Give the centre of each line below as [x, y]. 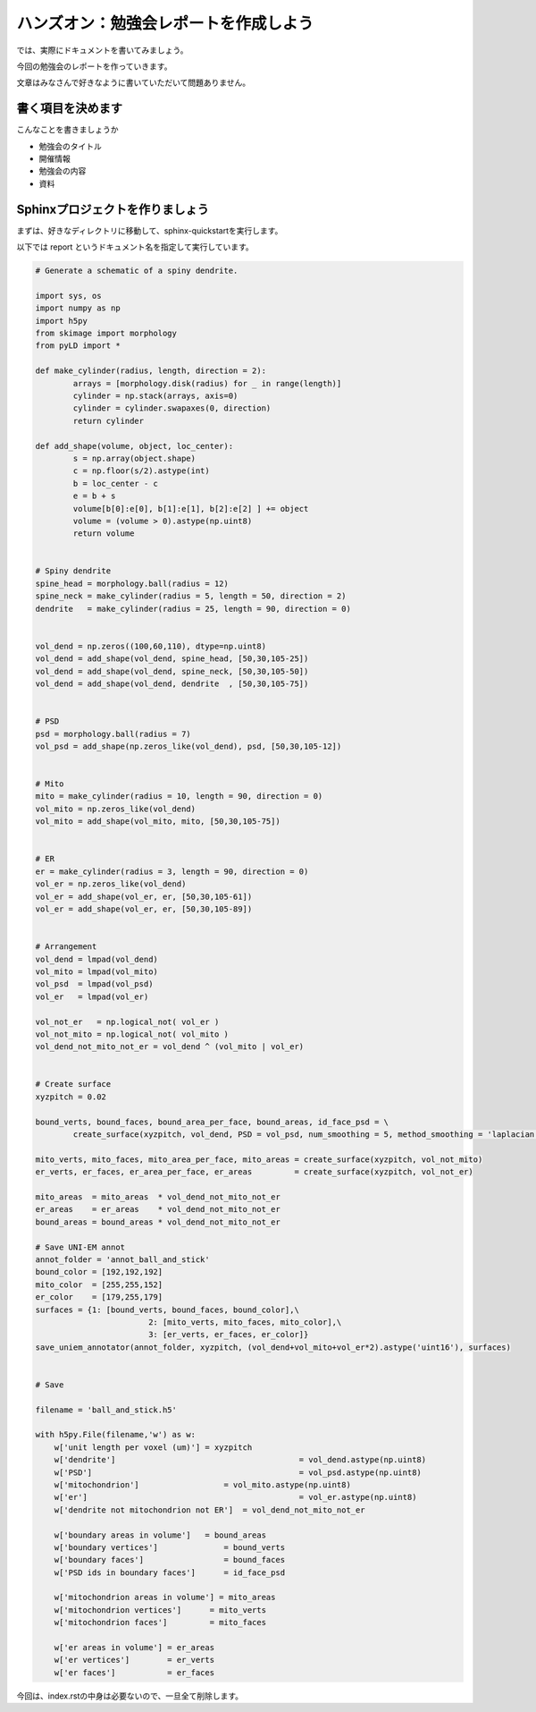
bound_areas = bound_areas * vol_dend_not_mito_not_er [158, 1222]
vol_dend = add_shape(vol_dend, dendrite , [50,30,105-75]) [172, 683]
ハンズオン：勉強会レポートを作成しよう [165, 23]
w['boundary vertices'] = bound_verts [170, 1547]
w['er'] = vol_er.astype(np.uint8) [235, 1497]
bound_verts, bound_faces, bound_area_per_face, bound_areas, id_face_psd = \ [212, 1122]
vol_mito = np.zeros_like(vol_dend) [116, 809]
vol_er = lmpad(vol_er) [92, 996]
